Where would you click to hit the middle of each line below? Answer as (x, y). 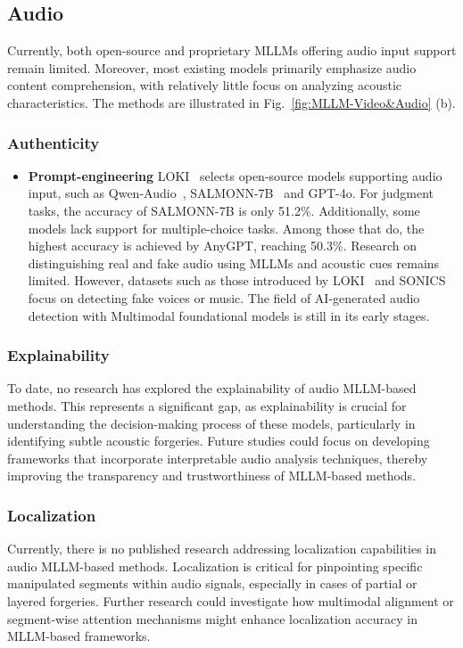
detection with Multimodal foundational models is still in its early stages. (229, 315)
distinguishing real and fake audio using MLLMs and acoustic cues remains (234, 262)
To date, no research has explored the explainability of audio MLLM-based (212, 388)
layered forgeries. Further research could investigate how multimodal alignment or (231, 600)
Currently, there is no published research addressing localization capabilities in (222, 549)
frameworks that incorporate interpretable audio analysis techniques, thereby (218, 458)
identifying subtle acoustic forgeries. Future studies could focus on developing (219, 441)
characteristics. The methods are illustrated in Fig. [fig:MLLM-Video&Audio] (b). (231, 102)
